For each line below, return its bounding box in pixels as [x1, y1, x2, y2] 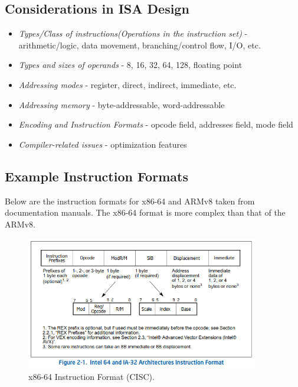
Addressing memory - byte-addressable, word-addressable [18, 98, 225, 110]
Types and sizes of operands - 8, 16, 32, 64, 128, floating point [18, 58, 243, 71]
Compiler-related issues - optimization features [18, 138, 187, 150]
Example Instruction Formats [5, 167, 188, 185]
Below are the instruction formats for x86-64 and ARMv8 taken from [5, 194, 255, 207]
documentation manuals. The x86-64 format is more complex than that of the [5, 206, 286, 219]
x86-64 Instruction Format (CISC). [28, 370, 155, 382]
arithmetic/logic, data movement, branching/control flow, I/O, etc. [18, 38, 261, 51]
